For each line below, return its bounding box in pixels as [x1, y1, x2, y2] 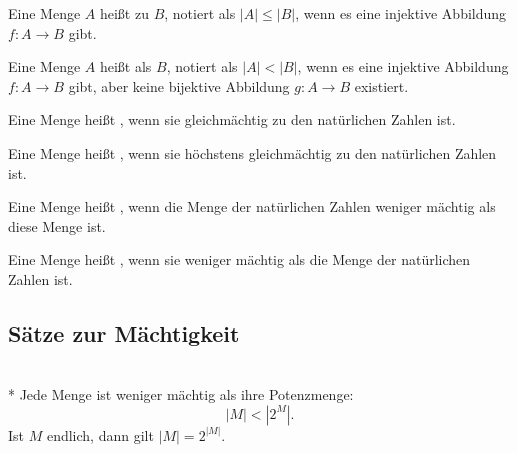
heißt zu [99, 3, 149, 23]
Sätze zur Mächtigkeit [8, 317, 240, 348]
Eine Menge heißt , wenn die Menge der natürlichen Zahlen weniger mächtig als [8, 196, 496, 217]
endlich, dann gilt [46, 424, 154, 445]
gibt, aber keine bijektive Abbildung [68, 75, 290, 96]
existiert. [354, 75, 409, 96]
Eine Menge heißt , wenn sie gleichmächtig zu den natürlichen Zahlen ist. [8, 109, 456, 130]
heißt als [99, 56, 152, 77]
